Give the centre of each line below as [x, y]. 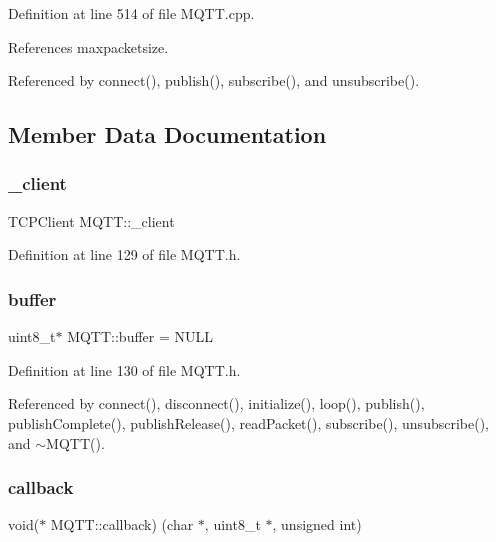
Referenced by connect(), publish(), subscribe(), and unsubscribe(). [214, 80]
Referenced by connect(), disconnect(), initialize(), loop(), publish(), [216, 403]
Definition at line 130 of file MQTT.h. [124, 369]
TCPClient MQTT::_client [91, 220]
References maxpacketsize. [88, 46]
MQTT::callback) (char [122, 524]
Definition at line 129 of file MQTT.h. [124, 254]
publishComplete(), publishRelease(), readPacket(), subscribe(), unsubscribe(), [248, 422]
